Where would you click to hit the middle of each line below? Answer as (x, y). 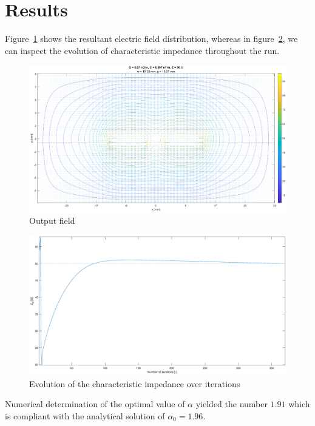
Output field (52, 221)
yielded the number (232, 404)
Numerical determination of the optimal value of (95, 404)
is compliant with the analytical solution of (85, 415)
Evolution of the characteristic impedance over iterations (135, 383)
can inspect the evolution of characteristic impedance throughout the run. (142, 50)
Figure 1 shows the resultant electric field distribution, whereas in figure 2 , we (151, 39)
